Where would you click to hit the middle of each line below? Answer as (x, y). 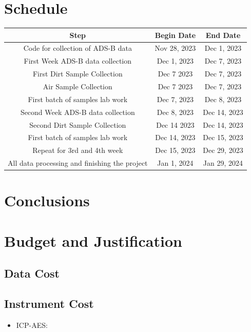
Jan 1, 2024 (175, 163)
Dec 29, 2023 (223, 150)
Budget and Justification (93, 240)
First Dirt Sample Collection (78, 74)
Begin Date (175, 35)
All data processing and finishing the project (78, 163)
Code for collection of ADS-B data (78, 48)
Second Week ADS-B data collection (78, 112)
